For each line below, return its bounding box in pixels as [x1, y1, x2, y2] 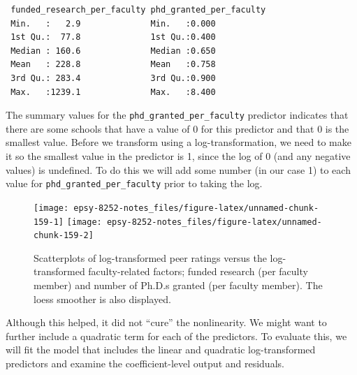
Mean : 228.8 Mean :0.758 [10, 59, 216, 70]
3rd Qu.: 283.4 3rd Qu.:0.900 [10, 73, 216, 83]
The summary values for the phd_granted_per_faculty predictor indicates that [6, 108, 349, 122]
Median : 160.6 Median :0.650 [10, 45, 216, 56]
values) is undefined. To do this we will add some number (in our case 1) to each [6, 162, 351, 177]
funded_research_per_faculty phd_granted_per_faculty [10, 5, 266, 15]
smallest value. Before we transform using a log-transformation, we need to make [6, 135, 351, 149]
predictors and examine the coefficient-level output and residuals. [6, 355, 284, 370]
